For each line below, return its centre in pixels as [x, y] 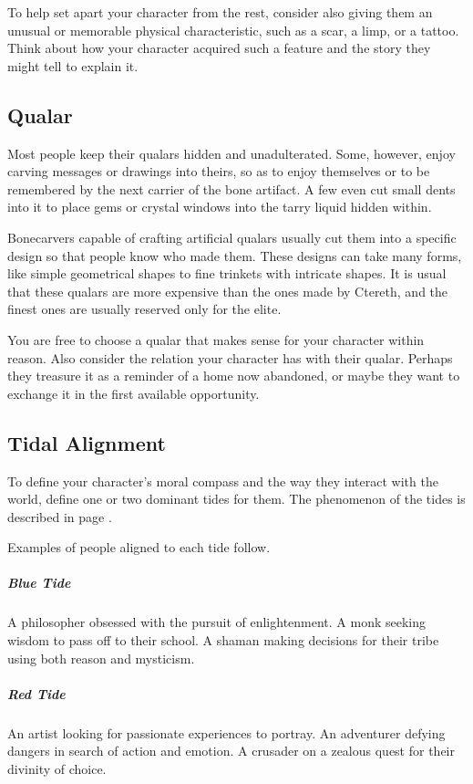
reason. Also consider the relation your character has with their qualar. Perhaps [230, 357]
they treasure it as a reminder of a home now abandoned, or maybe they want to [234, 376]
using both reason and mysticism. [101, 658]
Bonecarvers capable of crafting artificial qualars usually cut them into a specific [232, 237]
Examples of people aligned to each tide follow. [139, 547]
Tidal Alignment [87, 442]
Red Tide [36, 693]
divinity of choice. [57, 768]
